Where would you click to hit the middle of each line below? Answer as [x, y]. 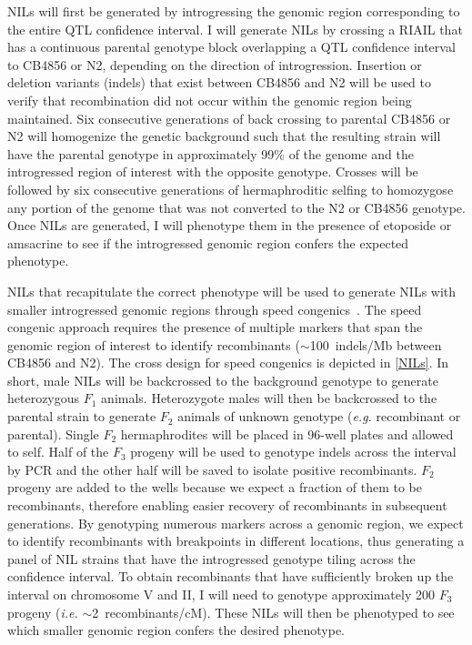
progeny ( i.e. [43, 612]
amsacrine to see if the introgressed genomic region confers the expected [208, 242]
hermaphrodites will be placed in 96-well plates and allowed [287, 433]
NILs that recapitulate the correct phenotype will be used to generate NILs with [232, 291]
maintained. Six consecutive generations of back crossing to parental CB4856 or [229, 118]
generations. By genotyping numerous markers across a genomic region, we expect [236, 523]
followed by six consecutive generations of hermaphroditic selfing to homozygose [231, 189]
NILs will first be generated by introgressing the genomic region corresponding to [234, 11]
